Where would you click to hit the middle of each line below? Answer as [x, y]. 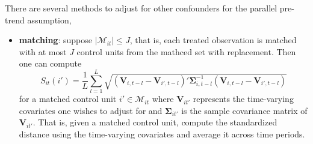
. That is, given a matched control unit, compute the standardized [155, 122]
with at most [43, 51]
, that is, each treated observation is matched [213, 40]
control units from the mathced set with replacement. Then [186, 51]
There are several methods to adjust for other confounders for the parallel [141, 8]
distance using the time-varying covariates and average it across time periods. [162, 133]
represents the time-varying [243, 99]
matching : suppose [55, 40]
